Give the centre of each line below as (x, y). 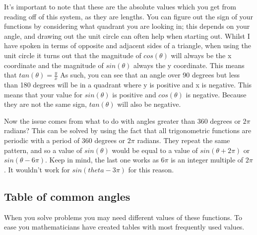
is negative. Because (216, 94)
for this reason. (151, 169)
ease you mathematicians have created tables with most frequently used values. (124, 227)
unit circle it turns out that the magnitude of (73, 55)
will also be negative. (149, 104)
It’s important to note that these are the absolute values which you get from (120, 6)
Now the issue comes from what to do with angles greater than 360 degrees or (122, 120)
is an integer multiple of (207, 160)
